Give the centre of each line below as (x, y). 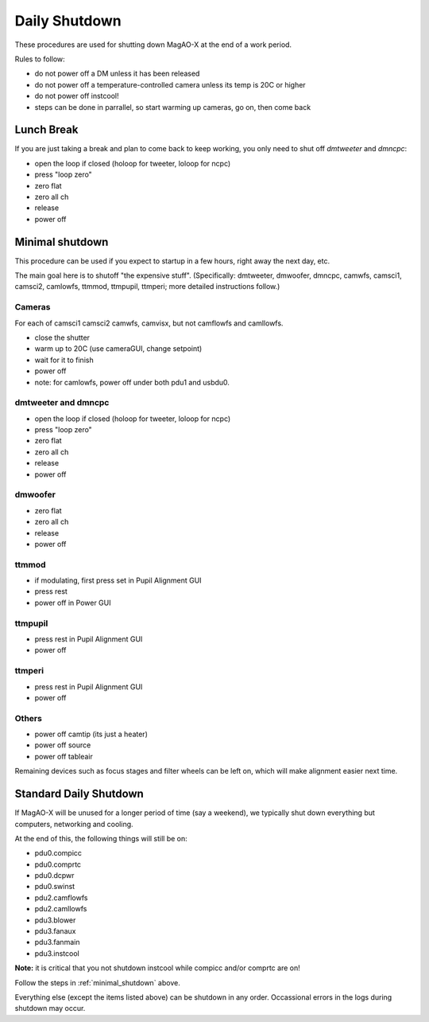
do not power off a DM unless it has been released (117, 74)
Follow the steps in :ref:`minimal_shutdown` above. (97, 982)
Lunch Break (46, 130)
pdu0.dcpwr (54, 876)
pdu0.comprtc (58, 864)
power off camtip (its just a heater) (91, 734)
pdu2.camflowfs (61, 897)
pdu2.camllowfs (61, 909)
